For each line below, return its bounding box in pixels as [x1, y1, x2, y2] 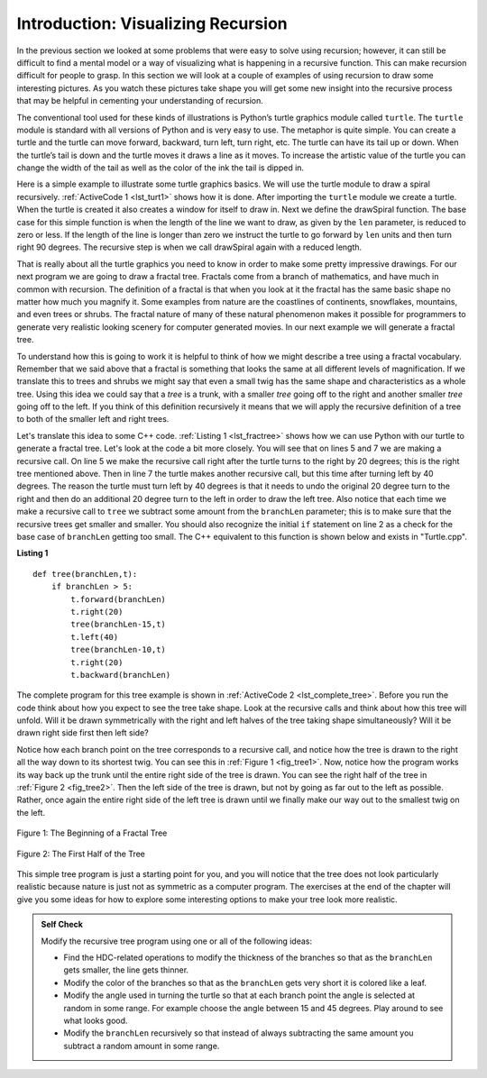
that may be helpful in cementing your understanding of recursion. [16, 96, 263, 106]
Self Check [41, 919, 83, 930]
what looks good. [63, 1015, 128, 1026]
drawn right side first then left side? [16, 727, 149, 738]
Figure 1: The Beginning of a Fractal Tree [16, 827, 168, 838]
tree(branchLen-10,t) [70, 644, 167, 655]
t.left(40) [70, 632, 119, 642]
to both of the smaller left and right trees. [16, 414, 170, 425]
